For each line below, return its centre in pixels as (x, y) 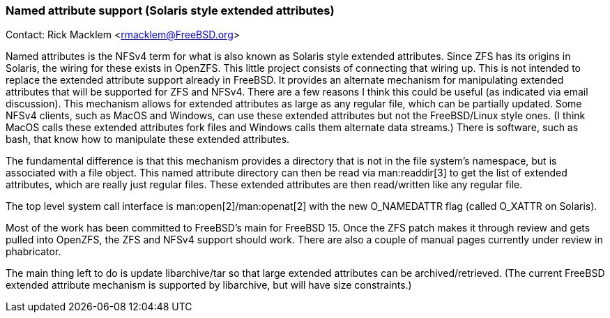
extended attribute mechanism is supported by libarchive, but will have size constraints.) (209, 285)
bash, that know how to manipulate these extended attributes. (148, 139)
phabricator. (33, 252)
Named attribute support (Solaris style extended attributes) (170, 10)
